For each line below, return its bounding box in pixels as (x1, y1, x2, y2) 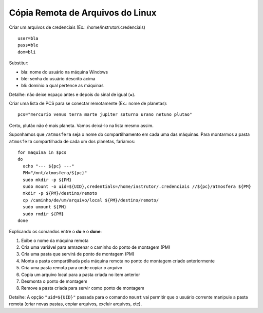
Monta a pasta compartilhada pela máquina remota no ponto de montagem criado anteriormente (21, 258, 215, 264)
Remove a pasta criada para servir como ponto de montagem (21, 285, 145, 291)
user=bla (18, 36, 38, 41)
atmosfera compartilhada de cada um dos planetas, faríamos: (9, 138, 135, 144)
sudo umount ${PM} (22, 204, 67, 210)
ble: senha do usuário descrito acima (21, 75, 95, 81)
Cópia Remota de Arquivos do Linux (9, 7, 157, 18)
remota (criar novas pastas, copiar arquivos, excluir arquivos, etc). (9, 301, 142, 307)
